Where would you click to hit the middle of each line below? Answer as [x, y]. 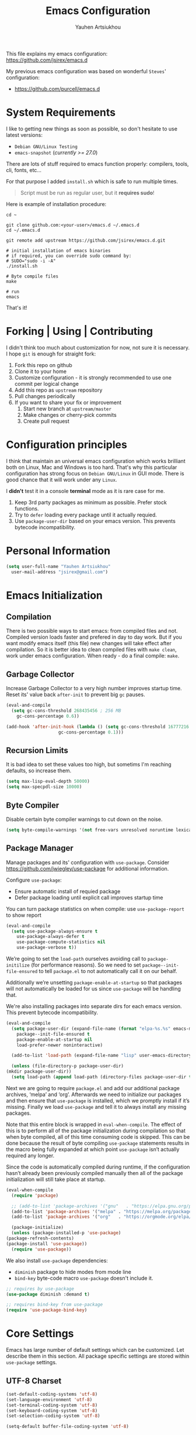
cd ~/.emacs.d [23, 230]
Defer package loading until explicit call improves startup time [89, 898]
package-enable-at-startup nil [55, 1040]
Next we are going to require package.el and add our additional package [93, 1088]
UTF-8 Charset [34, 1381]
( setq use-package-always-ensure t [55, 931]
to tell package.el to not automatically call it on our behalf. [108, 971]
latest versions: [24, 135]
